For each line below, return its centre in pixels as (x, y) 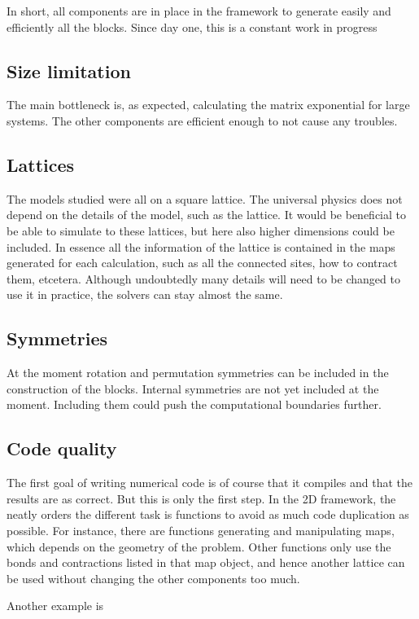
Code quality (62, 448)
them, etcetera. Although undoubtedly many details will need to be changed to (203, 278)
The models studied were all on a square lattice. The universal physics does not (205, 198)
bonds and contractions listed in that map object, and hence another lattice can (206, 562)
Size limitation (69, 70)
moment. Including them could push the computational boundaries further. (194, 404)
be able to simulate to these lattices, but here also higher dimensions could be (201, 230)
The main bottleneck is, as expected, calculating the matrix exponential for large (208, 105)
